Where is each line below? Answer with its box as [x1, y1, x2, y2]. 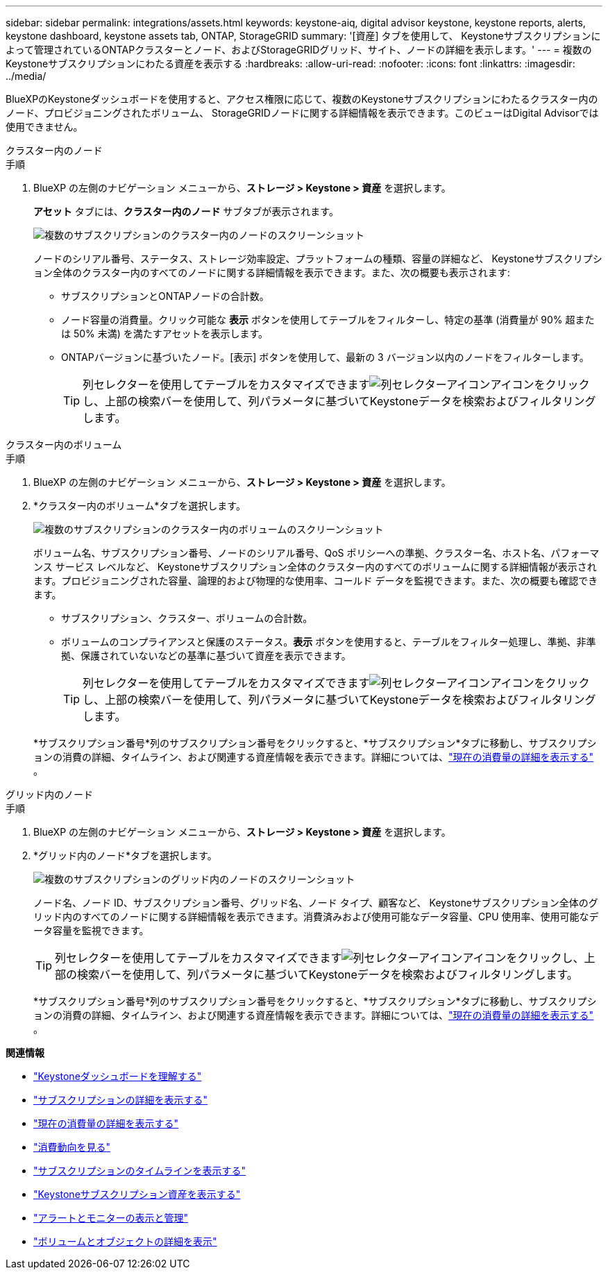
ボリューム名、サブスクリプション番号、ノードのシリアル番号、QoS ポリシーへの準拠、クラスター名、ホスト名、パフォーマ [33, 547, 600, 559]
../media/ [6, 70, 47, 82]
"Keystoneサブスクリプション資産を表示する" [33, 1188, 241, 1200]
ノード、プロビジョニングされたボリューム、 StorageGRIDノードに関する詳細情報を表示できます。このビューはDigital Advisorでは [6, 107, 599, 119]
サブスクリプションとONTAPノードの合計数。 [61, 290, 269, 302]
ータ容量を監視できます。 [33, 924, 149, 936]
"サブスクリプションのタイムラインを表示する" [33, 1165, 246, 1176]
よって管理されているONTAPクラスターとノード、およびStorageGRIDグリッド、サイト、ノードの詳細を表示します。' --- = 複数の [6, 44, 592, 56]
